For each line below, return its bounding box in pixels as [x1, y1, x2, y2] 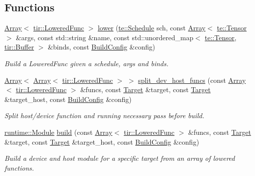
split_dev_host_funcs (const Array [138, 75, 246, 85]
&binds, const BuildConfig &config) [48, 42, 155, 52]
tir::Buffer [4, 42, 34, 52]
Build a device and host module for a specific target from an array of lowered [4, 153, 235, 163]
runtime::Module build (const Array [4, 126, 113, 137]
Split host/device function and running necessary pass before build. [4, 110, 204, 121]
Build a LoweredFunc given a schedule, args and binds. [4, 58, 169, 68]
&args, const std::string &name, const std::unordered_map [16, 32, 194, 42]
